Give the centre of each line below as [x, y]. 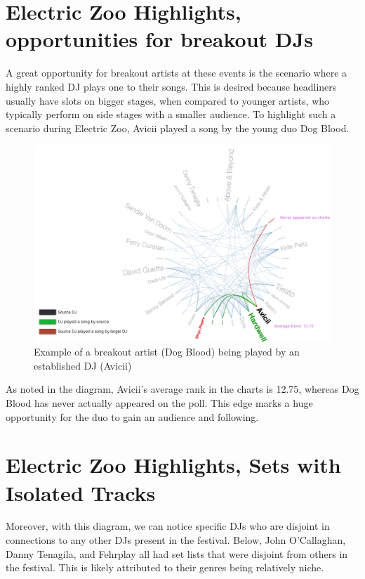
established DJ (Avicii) [83, 365]
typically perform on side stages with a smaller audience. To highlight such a [171, 114]
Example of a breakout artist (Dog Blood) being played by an [167, 352]
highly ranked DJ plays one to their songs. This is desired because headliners [171, 86]
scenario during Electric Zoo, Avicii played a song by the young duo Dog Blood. [178, 128]
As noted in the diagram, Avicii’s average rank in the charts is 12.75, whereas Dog [182, 389]
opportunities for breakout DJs [159, 39]
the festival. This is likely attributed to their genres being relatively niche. [165, 567]
